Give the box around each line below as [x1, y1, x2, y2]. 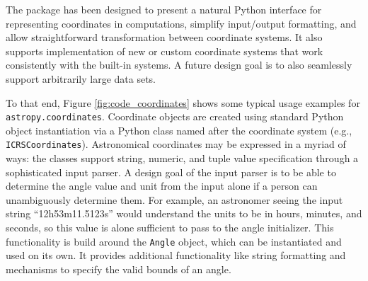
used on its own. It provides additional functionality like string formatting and [6, 248, 346, 263]
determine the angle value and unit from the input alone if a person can [6, 178, 318, 193]
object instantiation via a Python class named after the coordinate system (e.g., [6, 122, 352, 137]
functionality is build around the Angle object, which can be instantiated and [6, 234, 342, 248]
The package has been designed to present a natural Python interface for [6, 2, 322, 16]
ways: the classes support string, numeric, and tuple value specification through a [6, 151, 359, 166]
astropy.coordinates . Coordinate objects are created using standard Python [6, 109, 344, 124]
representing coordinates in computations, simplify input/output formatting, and [6, 16, 357, 30]
